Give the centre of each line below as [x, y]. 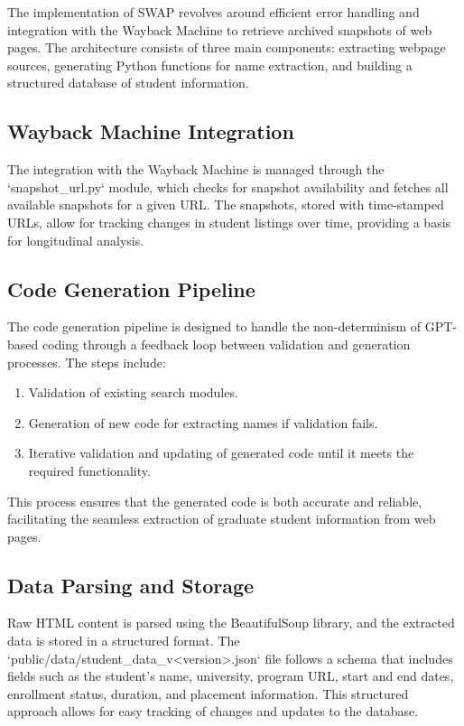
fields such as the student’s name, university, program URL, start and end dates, [231, 676]
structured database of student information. [128, 83]
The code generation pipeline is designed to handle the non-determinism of [214, 326]
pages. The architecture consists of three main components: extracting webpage [227, 47]
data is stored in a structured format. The [124, 641]
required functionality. [89, 470]
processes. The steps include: [87, 362]
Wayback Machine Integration [151, 131]
